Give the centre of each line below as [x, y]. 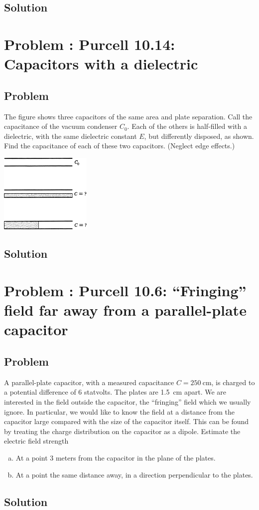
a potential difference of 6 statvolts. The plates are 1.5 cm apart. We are [115, 392]
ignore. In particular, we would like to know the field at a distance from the [120, 411]
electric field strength [36, 441]
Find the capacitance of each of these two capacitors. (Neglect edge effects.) [120, 146]
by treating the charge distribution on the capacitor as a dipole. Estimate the [122, 431]
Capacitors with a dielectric [101, 64]
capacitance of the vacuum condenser [61, 126]
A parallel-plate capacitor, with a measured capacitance [89, 382]
